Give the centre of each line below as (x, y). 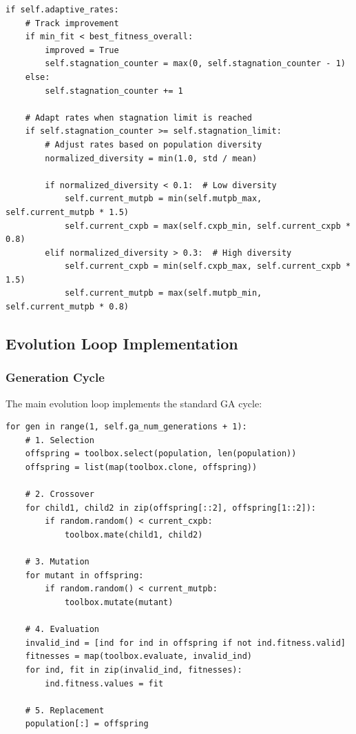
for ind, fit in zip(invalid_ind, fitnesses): (134, 670)
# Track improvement (72, 23)
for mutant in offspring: (84, 575)
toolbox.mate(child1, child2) (134, 535)
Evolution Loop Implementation (122, 344)
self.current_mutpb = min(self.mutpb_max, (163, 199)
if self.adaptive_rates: (62, 10)
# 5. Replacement (65, 710)
